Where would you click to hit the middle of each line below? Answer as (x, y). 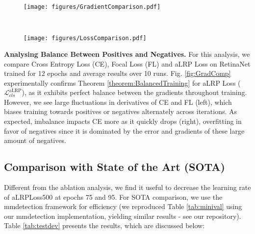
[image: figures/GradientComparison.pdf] (92, 7)
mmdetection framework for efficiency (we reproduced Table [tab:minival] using (123, 206)
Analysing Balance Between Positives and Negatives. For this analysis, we (127, 54)
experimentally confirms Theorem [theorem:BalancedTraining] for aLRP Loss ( (122, 82)
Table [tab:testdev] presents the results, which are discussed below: (104, 225)
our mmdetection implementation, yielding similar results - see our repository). (123, 216)
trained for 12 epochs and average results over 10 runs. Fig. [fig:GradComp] (117, 73)
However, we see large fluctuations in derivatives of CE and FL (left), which (118, 102)
